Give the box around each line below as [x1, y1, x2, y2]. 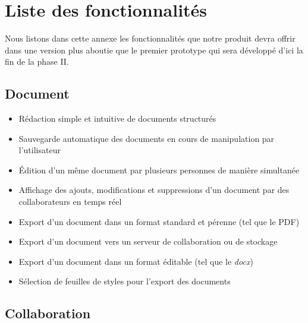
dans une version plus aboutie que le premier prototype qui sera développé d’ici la [5, 43, 303, 56]
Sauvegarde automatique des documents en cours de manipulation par [18, 132, 275, 144]
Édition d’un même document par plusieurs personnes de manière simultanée [18, 163, 300, 176]
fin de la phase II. [5, 55, 69, 68]
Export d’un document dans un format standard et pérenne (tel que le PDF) [18, 215, 300, 227]
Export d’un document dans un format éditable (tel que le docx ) [18, 255, 253, 267]
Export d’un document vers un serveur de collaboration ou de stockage [18, 235, 278, 248]
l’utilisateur [18, 144, 61, 156]
